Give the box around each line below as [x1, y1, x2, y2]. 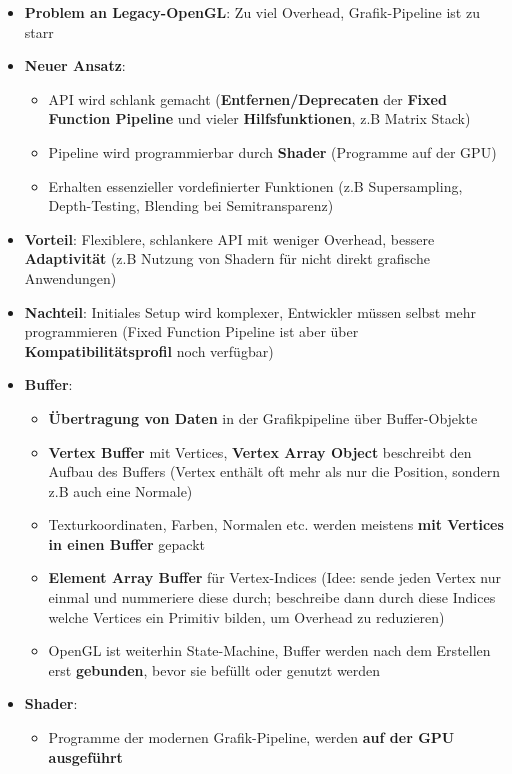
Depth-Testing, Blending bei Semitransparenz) [48, 195, 334, 216]
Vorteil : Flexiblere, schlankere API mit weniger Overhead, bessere [24, 228, 435, 249]
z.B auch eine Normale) [48, 480, 193, 501]
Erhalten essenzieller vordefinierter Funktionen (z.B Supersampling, [48, 175, 463, 196]
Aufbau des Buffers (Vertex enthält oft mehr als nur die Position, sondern [48, 461, 500, 482]
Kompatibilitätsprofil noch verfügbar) [24, 340, 274, 361]
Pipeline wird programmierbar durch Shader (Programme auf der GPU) [48, 141, 497, 162]
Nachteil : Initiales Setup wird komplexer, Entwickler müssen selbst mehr [24, 301, 477, 322]
